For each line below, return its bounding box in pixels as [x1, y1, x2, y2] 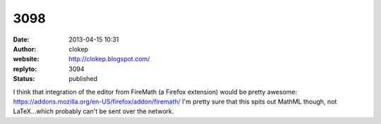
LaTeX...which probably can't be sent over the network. [13, 107, 174, 116]
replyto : [13, 64, 37, 73]
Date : [13, 35, 30, 44]
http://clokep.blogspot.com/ [68, 55, 150, 63]
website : [13, 55, 40, 63]
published [68, 75, 98, 83]
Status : [13, 75, 35, 83]
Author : [13, 44, 37, 53]
